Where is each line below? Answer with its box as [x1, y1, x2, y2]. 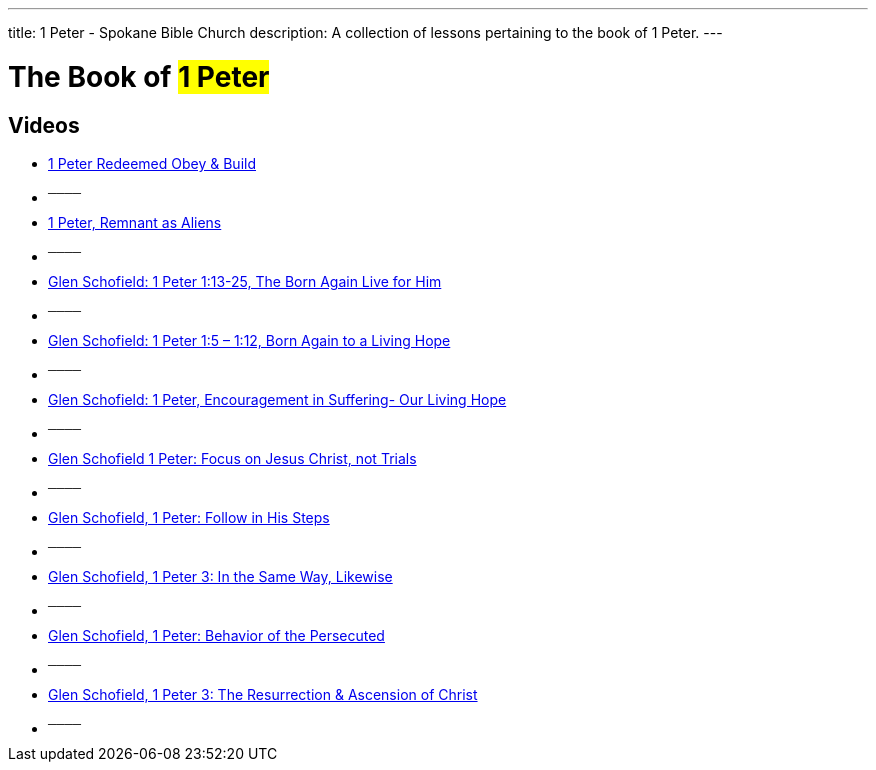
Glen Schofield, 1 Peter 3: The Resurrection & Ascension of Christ [48, 685, 478, 703]
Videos [8, 112, 80, 138]
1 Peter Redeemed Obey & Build [48, 154, 256, 172]
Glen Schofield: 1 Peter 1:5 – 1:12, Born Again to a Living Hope [48, 331, 451, 349]
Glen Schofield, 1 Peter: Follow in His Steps [48, 508, 330, 526]
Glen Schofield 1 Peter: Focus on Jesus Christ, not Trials [48, 449, 417, 467]
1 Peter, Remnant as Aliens [48, 213, 222, 231]
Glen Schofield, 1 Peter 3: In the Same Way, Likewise [48, 567, 393, 585]
